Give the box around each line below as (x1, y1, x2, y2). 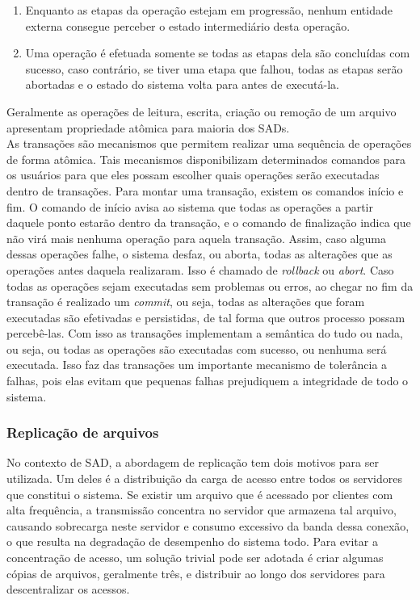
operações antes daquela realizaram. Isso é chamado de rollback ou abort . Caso (6, 261, 394, 278)
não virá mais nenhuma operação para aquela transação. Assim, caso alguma (6, 229, 386, 246)
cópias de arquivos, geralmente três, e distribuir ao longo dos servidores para (6, 564, 385, 581)
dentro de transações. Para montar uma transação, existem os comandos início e (6, 182, 404, 199)
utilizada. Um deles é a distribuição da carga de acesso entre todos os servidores (6, 470, 402, 487)
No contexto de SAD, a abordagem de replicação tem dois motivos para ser (6, 454, 379, 471)
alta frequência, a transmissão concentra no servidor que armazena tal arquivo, (6, 501, 397, 518)
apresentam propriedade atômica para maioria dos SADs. (6, 119, 290, 136)
